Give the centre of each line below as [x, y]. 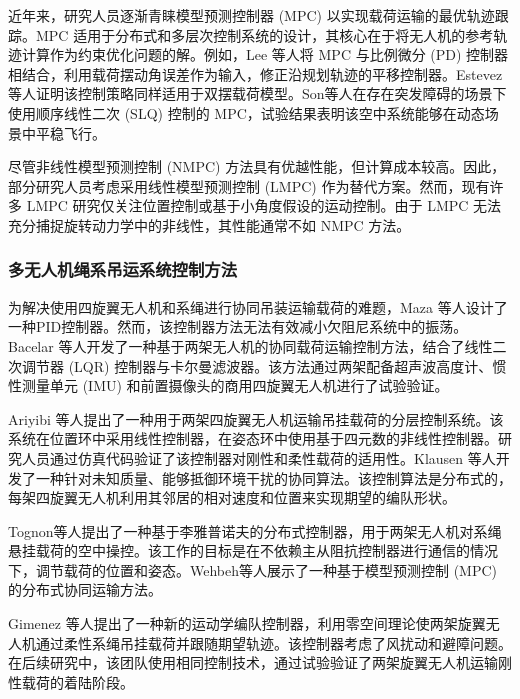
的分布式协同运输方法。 [85, 589]
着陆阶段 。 [98, 681]
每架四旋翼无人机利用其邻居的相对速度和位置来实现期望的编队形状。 [232, 497]
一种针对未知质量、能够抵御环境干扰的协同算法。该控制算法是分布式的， [273, 477]
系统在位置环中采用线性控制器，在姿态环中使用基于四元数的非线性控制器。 [253, 438]
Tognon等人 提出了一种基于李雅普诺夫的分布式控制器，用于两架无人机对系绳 [255, 530]
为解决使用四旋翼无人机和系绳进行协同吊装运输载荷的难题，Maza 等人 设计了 [258, 306]
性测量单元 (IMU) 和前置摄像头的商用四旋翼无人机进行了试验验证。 [228, 385]
